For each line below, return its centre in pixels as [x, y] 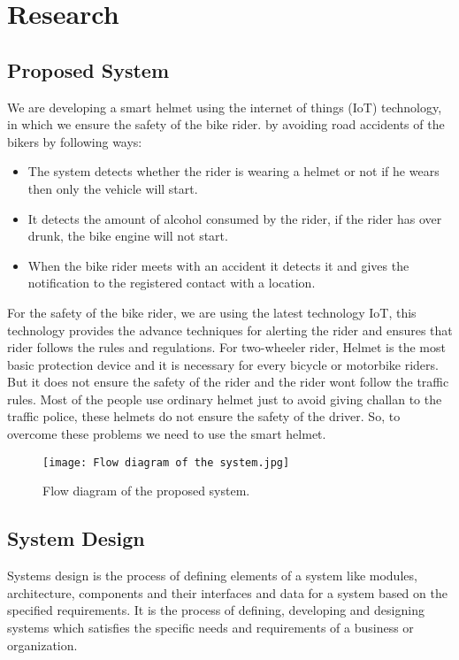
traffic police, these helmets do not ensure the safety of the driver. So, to [204, 416]
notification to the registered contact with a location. [172, 283]
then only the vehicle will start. [113, 188]
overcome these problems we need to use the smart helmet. [167, 434]
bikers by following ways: [75, 141]
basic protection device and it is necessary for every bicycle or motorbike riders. [223, 364]
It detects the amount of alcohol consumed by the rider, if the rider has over [235, 218]
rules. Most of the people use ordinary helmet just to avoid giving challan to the [225, 399]
